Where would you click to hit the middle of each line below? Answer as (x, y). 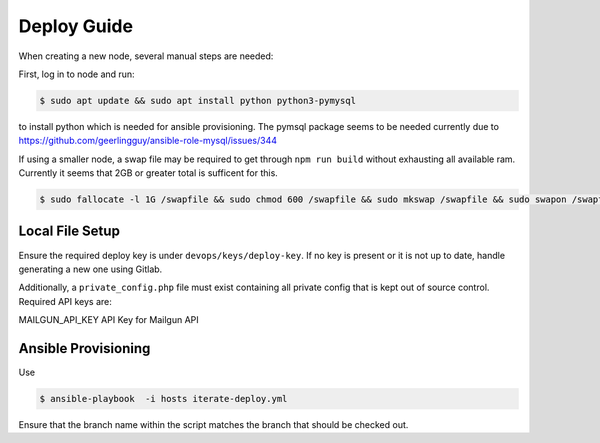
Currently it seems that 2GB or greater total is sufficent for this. (148, 173)
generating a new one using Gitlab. (90, 269)
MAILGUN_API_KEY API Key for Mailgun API (108, 320)
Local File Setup (69, 231)
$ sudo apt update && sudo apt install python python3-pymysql (198, 100)
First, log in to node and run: (76, 74)
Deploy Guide (76, 26)
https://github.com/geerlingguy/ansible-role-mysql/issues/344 (147, 141)
